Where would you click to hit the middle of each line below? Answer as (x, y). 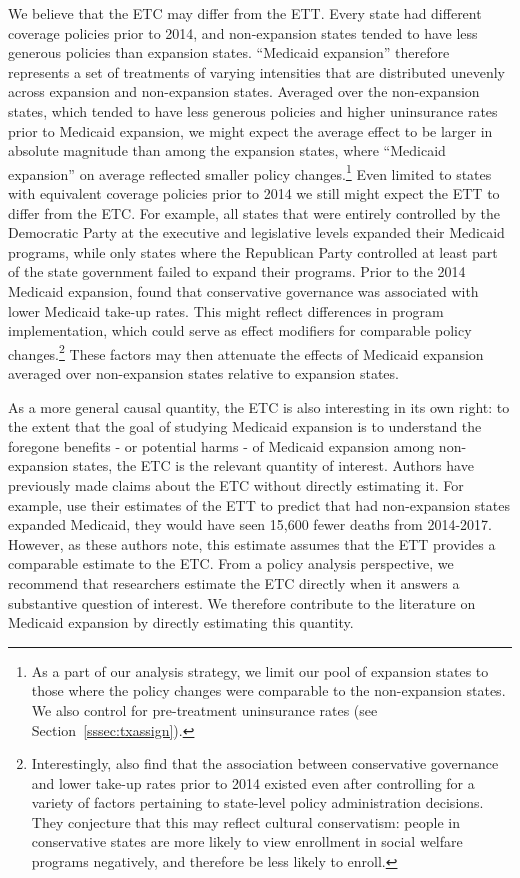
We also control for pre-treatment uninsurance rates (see (204, 709)
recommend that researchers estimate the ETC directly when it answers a (234, 582)
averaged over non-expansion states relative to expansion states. (203, 373)
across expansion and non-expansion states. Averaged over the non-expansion (244, 91)
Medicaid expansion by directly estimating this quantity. (181, 622)
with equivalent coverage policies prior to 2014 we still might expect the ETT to (254, 193)
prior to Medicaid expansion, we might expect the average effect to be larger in (250, 130)
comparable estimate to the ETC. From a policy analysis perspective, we (231, 563)
